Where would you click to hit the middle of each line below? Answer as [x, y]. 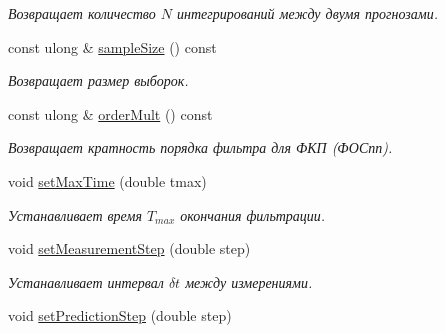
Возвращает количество [82, 13]
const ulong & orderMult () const [110, 113]
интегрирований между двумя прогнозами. [307, 13]
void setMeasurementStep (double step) [129, 248]
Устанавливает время [75, 214]
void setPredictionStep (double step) [120, 315]
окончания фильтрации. [253, 214]
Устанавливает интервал [86, 281]
